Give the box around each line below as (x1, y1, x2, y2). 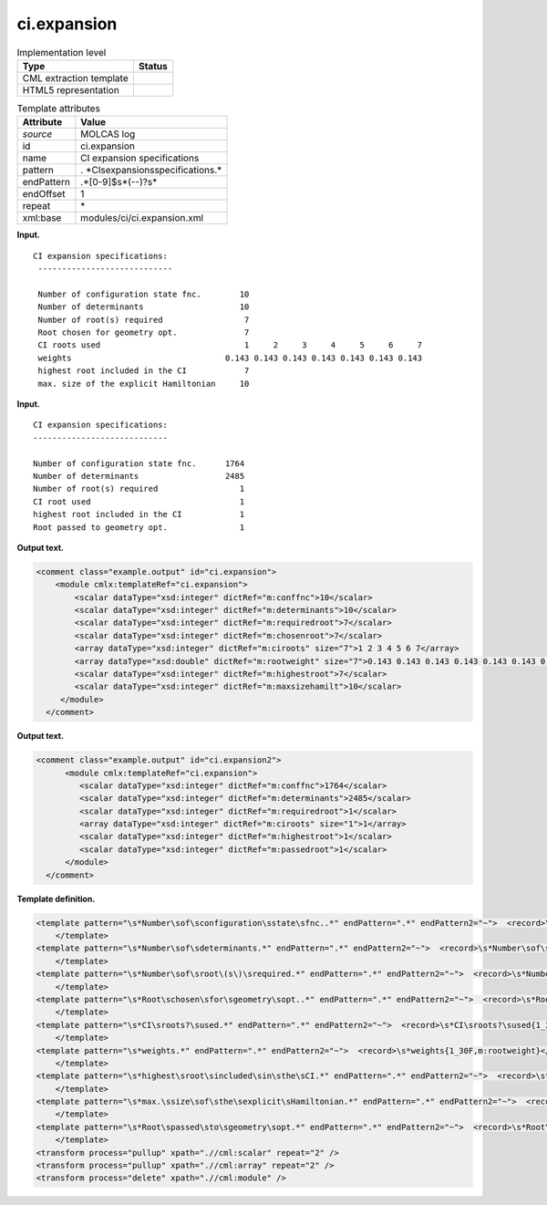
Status (138, 59, 168, 72)
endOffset (22, 188, 66, 201)
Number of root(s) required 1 (33, 483, 245, 494)
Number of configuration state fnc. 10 (37, 288, 250, 299)
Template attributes (16, 102, 100, 115)
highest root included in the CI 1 (33, 509, 245, 520)
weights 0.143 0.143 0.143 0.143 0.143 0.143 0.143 (37, 352, 423, 363)
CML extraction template (22, 71, 129, 84)
